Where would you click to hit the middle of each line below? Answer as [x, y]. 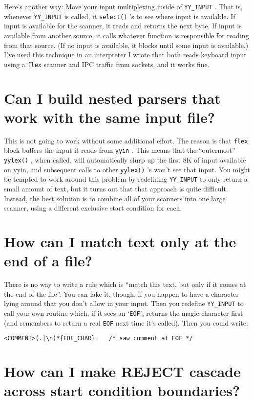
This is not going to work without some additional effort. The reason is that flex [126, 140]
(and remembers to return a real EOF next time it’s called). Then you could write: [126, 322]
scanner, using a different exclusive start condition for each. [93, 208]
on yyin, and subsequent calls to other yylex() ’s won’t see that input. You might [127, 169]
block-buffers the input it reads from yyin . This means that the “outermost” [120, 150]
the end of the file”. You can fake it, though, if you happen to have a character [121, 294]
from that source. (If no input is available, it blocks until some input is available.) [126, 45]
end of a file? [48, 261]
